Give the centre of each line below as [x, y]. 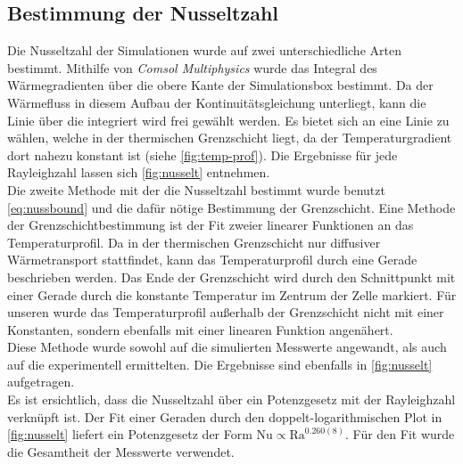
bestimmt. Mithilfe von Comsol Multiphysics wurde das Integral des [192, 67]
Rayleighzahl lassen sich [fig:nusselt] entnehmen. [139, 172]
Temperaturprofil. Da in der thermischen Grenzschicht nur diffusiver [194, 242]
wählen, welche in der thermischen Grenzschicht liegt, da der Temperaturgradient [230, 138]
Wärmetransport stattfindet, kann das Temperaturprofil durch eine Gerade [212, 260]
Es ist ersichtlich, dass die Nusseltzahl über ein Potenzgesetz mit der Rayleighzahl [231, 399]
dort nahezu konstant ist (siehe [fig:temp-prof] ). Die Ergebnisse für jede [203, 155]
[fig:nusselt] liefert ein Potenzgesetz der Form [130, 434]
